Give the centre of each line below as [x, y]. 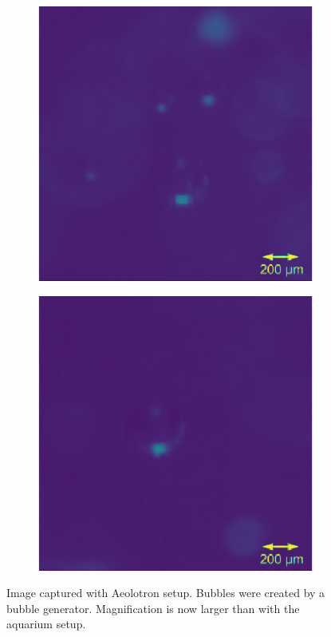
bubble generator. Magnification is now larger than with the [153, 608]
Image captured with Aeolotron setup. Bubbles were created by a [166, 593]
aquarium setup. [46, 624]
